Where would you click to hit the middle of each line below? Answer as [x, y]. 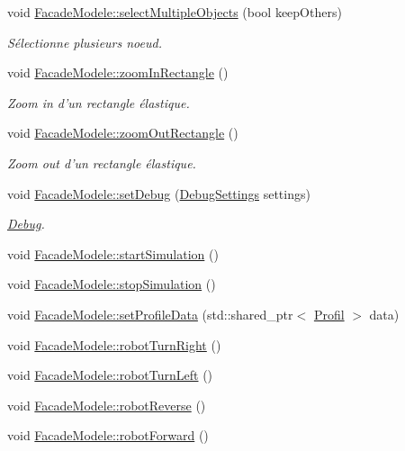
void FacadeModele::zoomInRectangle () [118, 72]
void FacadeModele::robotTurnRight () [114, 344]
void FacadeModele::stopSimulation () [112, 284]
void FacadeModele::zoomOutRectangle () [123, 133]
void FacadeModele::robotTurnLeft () [110, 375]
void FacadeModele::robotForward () [108, 435]
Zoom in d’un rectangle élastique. [99, 102]
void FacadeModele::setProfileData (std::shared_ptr [150, 314]
